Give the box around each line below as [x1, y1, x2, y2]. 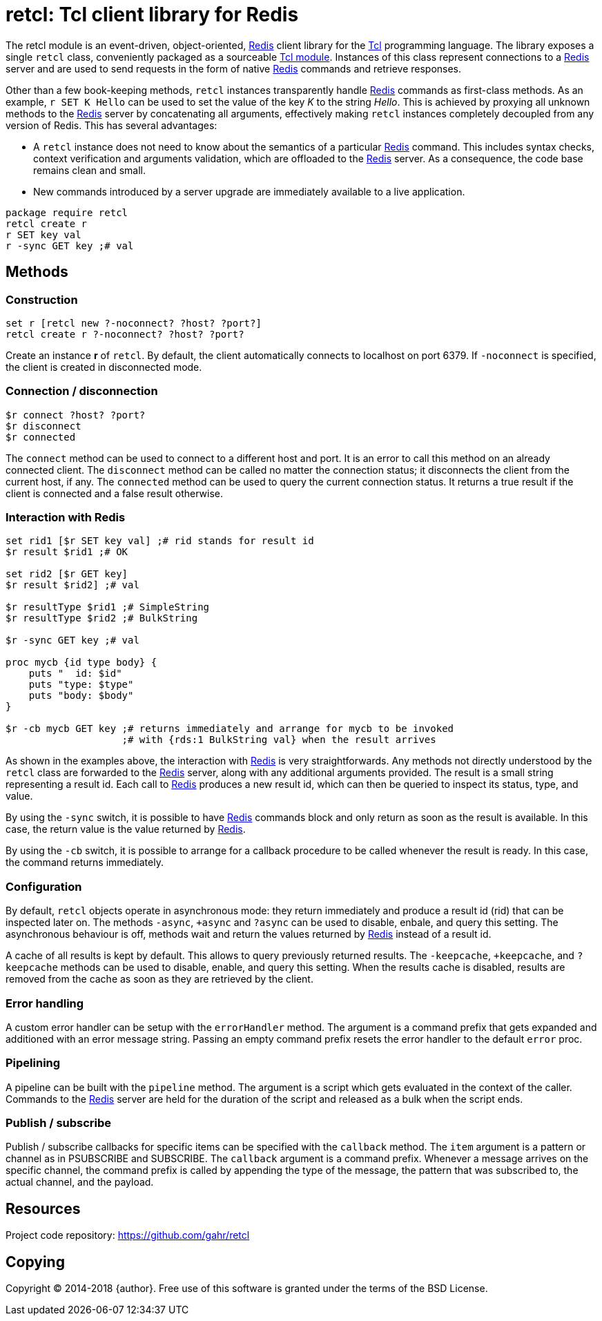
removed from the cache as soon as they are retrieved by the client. [6, 973, 313, 985]
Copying [6, 1253, 65, 1271]
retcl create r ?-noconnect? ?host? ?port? [6, 328, 244, 340]
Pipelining [6, 1056, 61, 1070]
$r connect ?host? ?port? [6, 409, 146, 421]
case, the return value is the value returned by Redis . [6, 823, 246, 836]
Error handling [6, 996, 84, 1010]
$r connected [6, 431, 76, 443]
